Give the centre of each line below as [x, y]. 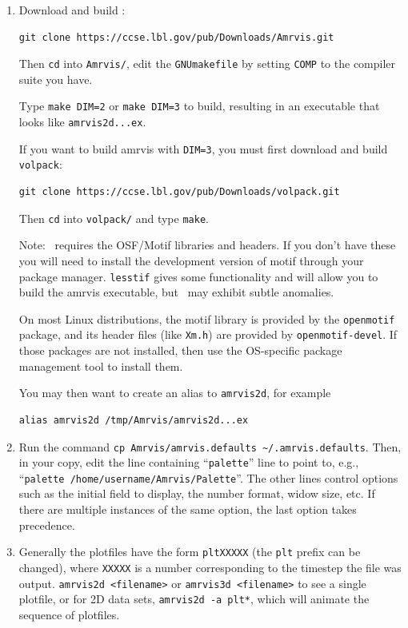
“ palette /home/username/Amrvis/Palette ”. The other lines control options [208, 477]
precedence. [47, 525]
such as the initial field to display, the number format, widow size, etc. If [197, 493]
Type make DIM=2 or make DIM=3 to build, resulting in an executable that [199, 106]
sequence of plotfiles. [69, 614]
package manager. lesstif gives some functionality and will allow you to [198, 276]
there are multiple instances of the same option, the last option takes [188, 509]
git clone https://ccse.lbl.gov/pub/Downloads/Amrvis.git [176, 37]
